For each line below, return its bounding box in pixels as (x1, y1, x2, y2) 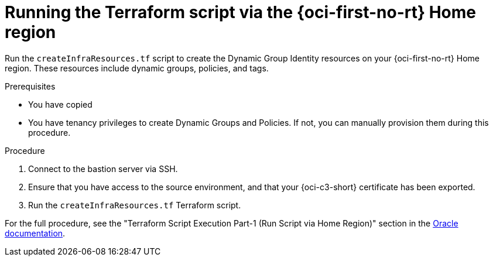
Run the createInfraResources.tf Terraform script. (28, 200, 241, 210)
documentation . (5, 228, 66, 238)
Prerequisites (5, 81, 56, 91)
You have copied (28, 99, 93, 109)
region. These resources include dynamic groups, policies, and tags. (5, 63, 269, 73)
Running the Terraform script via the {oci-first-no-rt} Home (5, 2, 477, 22)
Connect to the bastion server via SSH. (28, 163, 178, 174)
